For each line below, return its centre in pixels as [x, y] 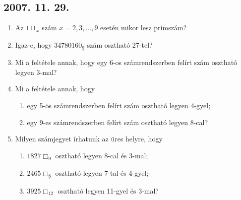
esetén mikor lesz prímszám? [144, 28]
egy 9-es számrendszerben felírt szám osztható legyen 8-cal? [118, 122]
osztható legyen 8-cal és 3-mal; [102, 155]
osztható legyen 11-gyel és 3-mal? [108, 190]
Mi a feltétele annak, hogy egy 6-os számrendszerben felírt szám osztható [126, 62]
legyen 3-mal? [36, 72]
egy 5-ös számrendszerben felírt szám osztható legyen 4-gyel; [119, 105]
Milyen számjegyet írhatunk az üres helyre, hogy [89, 139]
